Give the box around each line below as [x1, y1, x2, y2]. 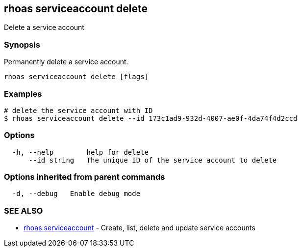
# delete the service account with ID [4, 106, 153, 114]
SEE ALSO [4, 205, 43, 216]
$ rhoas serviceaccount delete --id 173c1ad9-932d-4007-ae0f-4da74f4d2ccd [4, 114, 298, 122]
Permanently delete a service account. [4, 57, 128, 66]
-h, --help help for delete [12, 148, 149, 156]
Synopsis [4, 39, 40, 50]
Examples [4, 88, 42, 99]
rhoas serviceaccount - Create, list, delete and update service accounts [24, 223, 255, 232]
